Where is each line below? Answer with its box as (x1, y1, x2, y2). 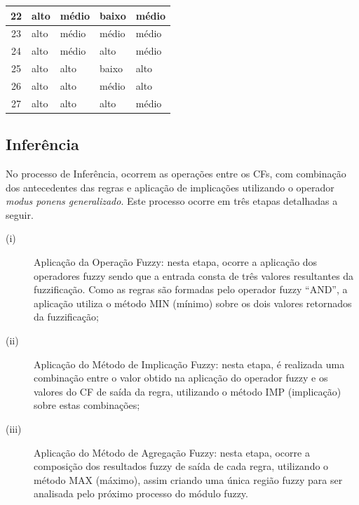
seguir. (6, 207, 34, 222)
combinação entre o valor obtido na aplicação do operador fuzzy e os (34, 370, 328, 385)
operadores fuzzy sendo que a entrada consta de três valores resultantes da (34, 268, 354, 283)
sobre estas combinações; (34, 398, 140, 412)
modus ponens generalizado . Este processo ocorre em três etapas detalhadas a (6, 194, 338, 208)
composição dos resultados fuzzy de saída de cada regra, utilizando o (34, 459, 329, 473)
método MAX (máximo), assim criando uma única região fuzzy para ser (34, 472, 343, 487)
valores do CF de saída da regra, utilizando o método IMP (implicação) (34, 384, 341, 398)
